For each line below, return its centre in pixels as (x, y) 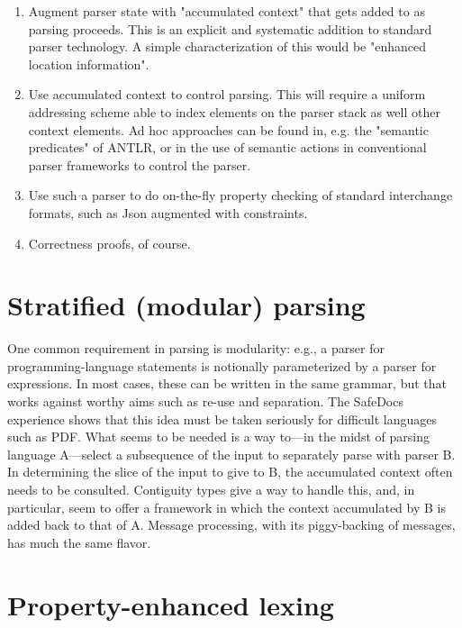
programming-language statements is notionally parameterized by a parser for (222, 365)
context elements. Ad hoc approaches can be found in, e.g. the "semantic (228, 129)
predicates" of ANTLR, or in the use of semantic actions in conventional (227, 147)
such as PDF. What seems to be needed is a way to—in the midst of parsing (218, 437)
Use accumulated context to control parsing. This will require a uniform (227, 94)
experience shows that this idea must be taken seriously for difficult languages (222, 419)
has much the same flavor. (79, 542)
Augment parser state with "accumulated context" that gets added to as (226, 11)
